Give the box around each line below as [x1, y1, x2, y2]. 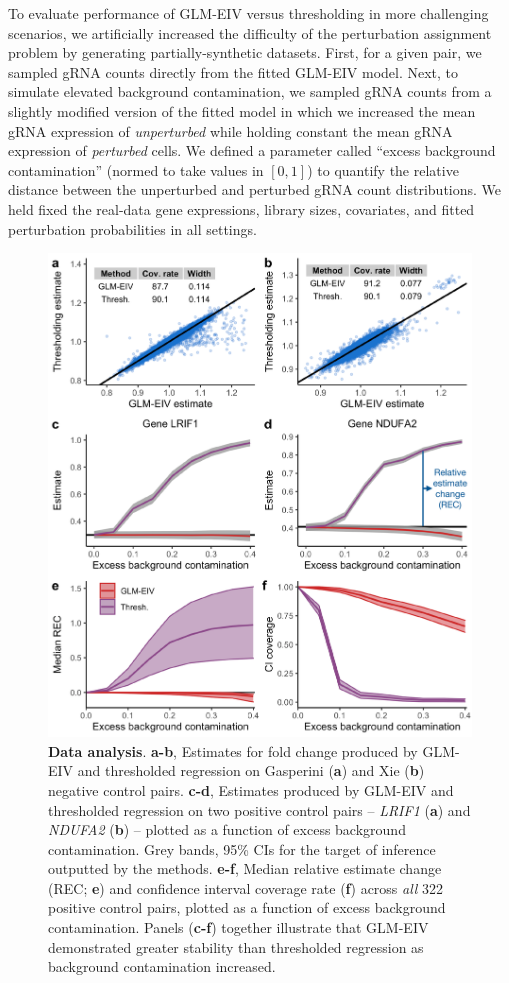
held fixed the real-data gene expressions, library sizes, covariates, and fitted [8, 198, 475, 219]
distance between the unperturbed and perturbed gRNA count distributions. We [8, 179, 502, 200]
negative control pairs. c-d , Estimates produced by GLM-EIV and [48, 779, 454, 800]
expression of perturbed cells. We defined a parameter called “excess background [8, 140, 496, 161]
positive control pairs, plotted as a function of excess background [48, 897, 446, 918]
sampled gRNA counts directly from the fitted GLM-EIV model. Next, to [8, 61, 459, 82]
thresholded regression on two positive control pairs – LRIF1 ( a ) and [48, 799, 471, 820]
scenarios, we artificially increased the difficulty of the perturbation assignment [8, 22, 492, 43]
